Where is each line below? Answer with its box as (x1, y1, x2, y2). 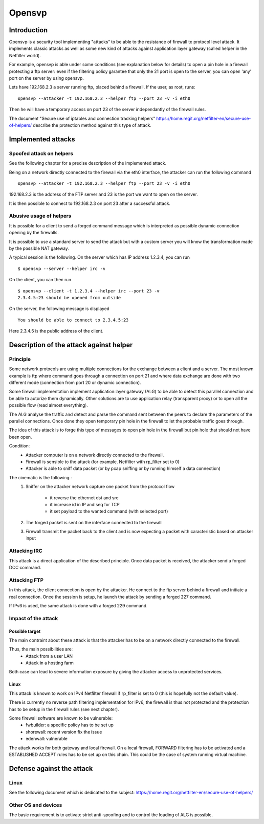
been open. (9, 434, 32, 440)
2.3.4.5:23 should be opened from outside (18, 295, 121, 300)
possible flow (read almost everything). (9, 402, 88, 408)
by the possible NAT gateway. (9, 245, 69, 251)
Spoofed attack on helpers (9, 150, 73, 156)
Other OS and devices (9, 802, 62, 808)
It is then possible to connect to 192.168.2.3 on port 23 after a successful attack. (9, 200, 171, 206)
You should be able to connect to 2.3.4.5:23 (18, 317, 129, 323)
